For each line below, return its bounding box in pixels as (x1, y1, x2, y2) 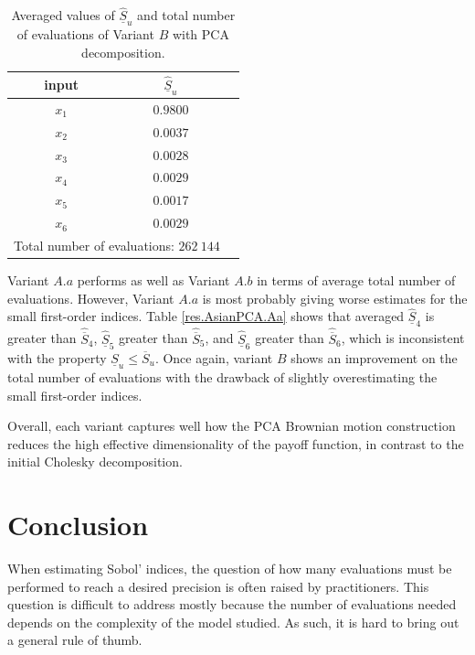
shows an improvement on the (290, 348, 458, 367)
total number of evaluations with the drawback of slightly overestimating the (7, 367, 438, 386)
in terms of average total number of (257, 271, 456, 290)
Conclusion (7, 506, 149, 543)
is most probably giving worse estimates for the (202, 288, 468, 307)
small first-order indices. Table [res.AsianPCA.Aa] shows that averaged (7, 306, 405, 326)
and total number (137, 5, 236, 25)
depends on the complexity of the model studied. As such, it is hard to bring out (7, 612, 459, 631)
